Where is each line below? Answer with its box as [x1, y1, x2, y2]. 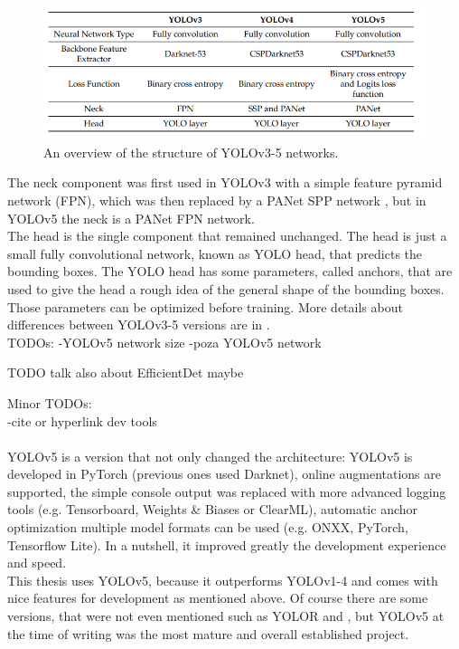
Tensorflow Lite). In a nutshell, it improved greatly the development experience [7, 535, 446, 554]
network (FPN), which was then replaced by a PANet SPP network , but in [7, 190, 426, 209]
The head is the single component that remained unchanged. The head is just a [7, 226, 447, 245]
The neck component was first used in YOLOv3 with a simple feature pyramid [7, 173, 443, 192]
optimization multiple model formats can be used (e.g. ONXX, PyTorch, [7, 518, 408, 537]
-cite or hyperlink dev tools [7, 411, 157, 430]
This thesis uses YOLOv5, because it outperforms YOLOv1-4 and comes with [7, 570, 438, 589]
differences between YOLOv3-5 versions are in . [7, 315, 270, 334]
